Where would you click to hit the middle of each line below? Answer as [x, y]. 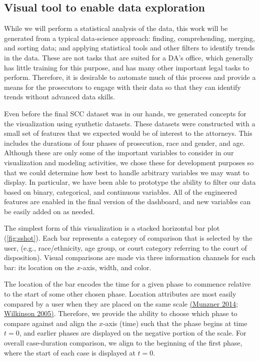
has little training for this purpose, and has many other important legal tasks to [127, 67]
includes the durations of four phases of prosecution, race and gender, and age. [124, 143]
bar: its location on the [39, 267]
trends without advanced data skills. [59, 97]
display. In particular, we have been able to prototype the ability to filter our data [130, 182]
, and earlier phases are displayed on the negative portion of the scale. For [133, 333]
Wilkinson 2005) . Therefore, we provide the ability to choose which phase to [121, 313]
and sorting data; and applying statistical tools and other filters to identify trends [129, 48]
